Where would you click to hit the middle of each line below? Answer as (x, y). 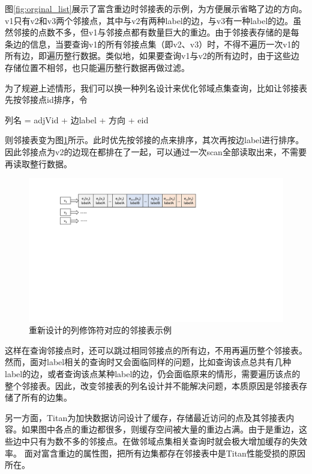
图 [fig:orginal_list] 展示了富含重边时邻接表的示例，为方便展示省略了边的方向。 (156, 8)
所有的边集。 (46, 397)
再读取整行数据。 (38, 163)
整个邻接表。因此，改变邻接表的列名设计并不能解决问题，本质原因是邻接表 (152, 385)
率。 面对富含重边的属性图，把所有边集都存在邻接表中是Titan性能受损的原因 (155, 453)
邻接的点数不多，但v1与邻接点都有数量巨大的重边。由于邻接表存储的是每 (156, 32)
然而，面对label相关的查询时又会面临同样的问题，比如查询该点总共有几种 (148, 362)
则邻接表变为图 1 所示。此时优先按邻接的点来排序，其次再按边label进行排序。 (154, 140)
